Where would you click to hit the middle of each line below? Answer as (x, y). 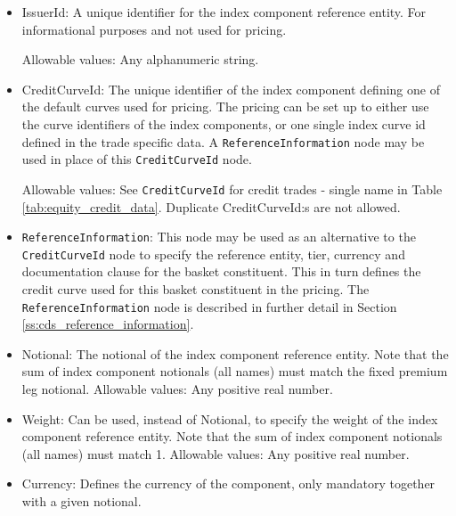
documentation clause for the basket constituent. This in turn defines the (221, 271)
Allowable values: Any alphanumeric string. (140, 59)
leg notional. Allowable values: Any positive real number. (177, 389)
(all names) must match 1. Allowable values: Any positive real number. (216, 453)
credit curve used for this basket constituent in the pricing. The (195, 289)
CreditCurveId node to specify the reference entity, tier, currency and (213, 254)
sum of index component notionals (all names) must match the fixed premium (235, 371)
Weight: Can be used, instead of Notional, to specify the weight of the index (230, 418)
